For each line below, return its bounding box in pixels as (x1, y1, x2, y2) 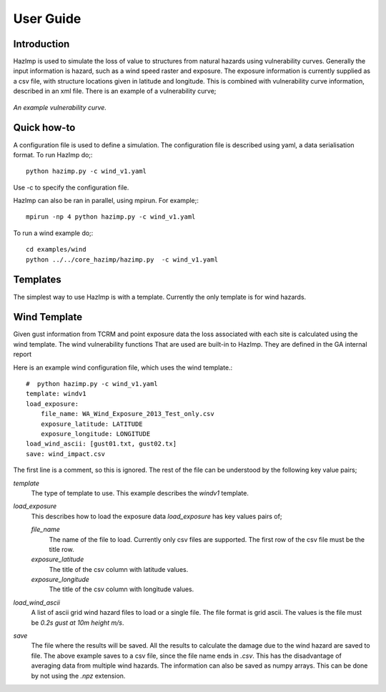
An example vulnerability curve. (13, 103, 107, 112)
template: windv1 (26, 390, 86, 398)
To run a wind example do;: (13, 229, 94, 237)
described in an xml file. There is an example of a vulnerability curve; (13, 86, 217, 96)
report (13, 350, 32, 359)
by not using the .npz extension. (31, 671, 126, 680)
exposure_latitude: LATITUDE (40, 420, 143, 428)
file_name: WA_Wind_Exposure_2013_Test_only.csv (40, 410, 214, 418)
